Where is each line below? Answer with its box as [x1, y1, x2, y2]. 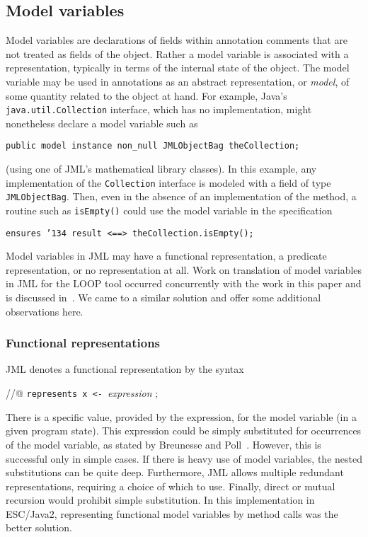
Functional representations [6, 334, 161, 352]
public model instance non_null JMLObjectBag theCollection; [6, 141, 300, 151]
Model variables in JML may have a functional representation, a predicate [6, 248, 327, 263]
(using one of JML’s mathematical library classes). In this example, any [6, 161, 317, 176]
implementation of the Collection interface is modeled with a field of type [6, 175, 331, 190]
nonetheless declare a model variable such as [6, 115, 198, 130]
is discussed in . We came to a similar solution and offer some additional [6, 290, 321, 305]
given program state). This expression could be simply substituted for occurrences [6, 423, 362, 438]
